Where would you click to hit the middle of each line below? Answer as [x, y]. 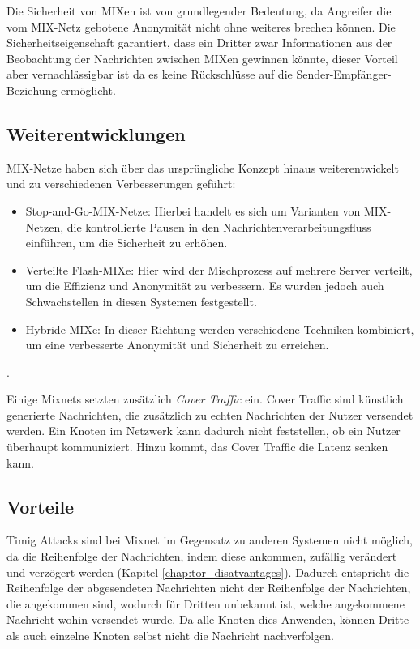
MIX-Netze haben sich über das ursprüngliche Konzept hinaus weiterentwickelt [203, 167]
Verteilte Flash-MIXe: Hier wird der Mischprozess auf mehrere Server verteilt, [219, 269]
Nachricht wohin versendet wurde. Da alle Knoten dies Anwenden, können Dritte [208, 619]
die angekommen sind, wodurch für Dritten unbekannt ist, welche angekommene [206, 603]
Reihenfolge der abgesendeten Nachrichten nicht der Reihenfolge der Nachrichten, [209, 588]
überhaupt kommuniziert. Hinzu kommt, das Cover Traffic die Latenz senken [197, 447]
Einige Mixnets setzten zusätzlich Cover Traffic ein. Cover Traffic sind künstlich [205, 399]
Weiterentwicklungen [96, 133]
